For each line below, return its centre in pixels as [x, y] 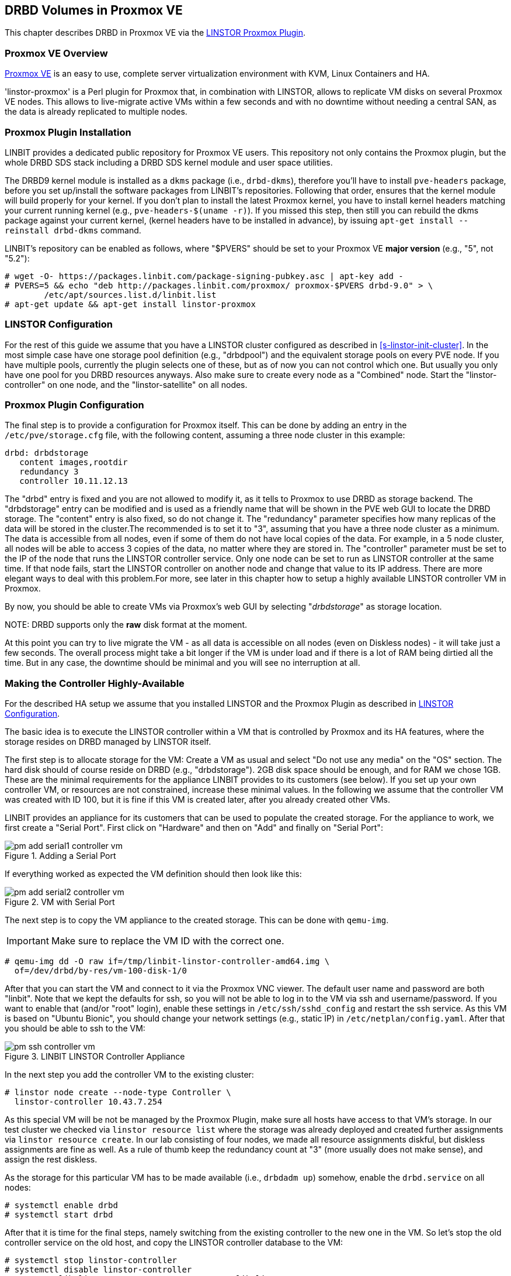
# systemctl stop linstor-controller [91, 1260]
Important [28, 941]
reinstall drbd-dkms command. [73, 230]
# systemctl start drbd [59, 1215]
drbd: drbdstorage [47, 453]
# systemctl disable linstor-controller [98, 1270]
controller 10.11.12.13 [74, 481]
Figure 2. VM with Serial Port [60, 902]
